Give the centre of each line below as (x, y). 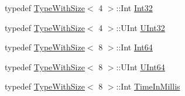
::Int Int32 (134, 8)
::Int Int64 (134, 47)
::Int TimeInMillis (148, 86)
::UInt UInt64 (141, 66)
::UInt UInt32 (141, 27)
